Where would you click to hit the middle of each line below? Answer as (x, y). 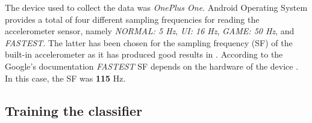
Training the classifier (74, 110)
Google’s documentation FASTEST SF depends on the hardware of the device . (152, 66)
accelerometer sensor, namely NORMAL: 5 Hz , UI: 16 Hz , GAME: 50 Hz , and (150, 31)
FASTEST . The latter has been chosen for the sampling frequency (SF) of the (149, 42)
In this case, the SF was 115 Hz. (65, 78)
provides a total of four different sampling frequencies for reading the (132, 19)
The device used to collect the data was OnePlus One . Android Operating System (156, 7)
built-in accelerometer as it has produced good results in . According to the (144, 54)
